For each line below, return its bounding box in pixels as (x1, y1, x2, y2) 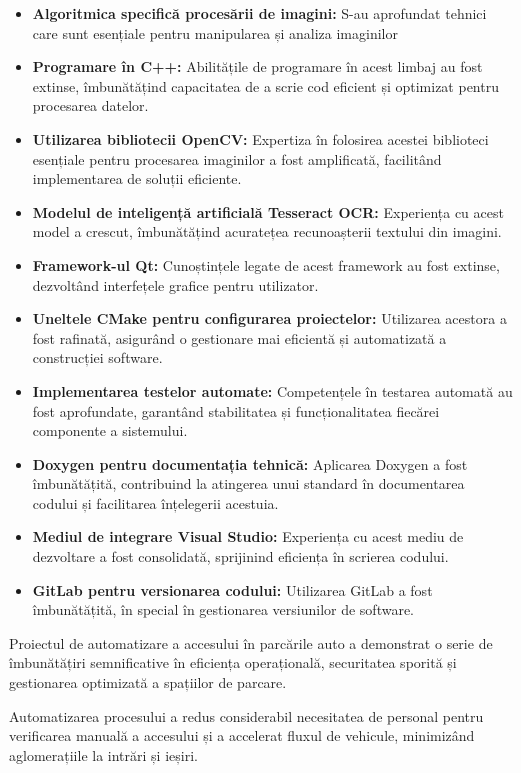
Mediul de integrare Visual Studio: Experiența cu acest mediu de (32, 526, 464, 547)
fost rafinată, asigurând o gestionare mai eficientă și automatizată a (32, 327, 447, 348)
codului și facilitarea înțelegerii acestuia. (32, 492, 279, 513)
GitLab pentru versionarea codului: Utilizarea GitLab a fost (32, 579, 433, 600)
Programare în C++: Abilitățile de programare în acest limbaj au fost (32, 56, 483, 77)
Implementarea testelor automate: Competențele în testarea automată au (32, 380, 513, 401)
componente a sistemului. (32, 420, 188, 441)
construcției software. (32, 347, 163, 368)
